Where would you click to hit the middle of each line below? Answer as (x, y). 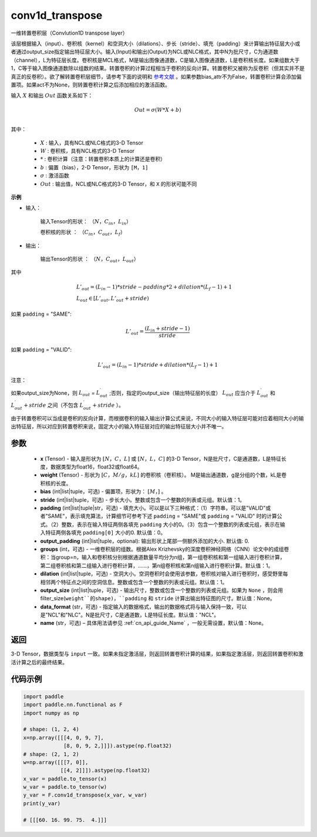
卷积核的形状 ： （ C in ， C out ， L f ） (83, 233)
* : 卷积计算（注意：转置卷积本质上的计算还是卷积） (103, 159)
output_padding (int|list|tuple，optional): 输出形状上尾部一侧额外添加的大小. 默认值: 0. (145, 541)
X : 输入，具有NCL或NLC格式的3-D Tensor (92, 143)
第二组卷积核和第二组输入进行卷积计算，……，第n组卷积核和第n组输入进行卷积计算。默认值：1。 (157, 565)
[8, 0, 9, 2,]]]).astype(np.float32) (118, 746)
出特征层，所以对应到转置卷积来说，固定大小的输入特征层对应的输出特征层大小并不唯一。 (119, 427)
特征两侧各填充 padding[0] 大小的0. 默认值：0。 (105, 533)
